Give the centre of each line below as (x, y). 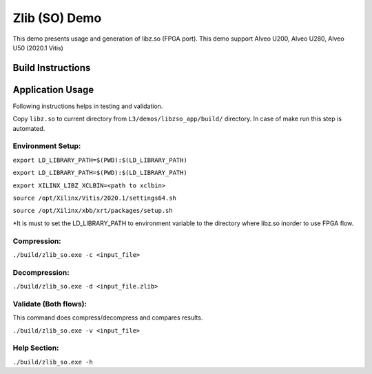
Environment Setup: (47, 146)
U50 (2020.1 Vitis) (38, 48)
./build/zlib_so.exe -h (53, 362)
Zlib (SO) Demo (57, 18)
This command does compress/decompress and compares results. (108, 318)
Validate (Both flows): (50, 304)
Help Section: (36, 348)
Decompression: (41, 272)
